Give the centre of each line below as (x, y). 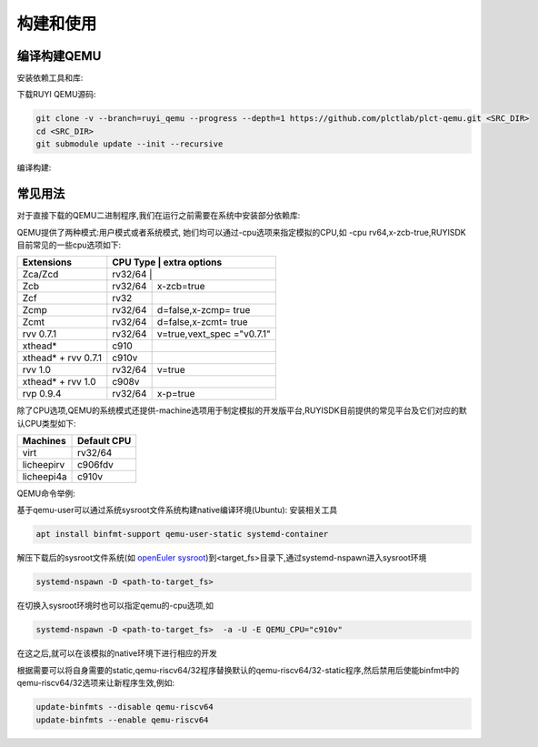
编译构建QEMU (59, 56)
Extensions (47, 262)
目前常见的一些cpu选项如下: (69, 245)
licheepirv (44, 465)
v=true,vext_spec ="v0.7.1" (214, 334)
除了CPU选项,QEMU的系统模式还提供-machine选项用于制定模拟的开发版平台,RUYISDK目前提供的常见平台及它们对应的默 (242, 410)
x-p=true (176, 394)
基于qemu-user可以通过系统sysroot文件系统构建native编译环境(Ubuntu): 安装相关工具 (177, 510)
